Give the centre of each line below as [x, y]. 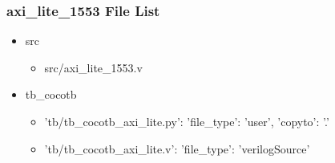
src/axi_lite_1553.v [93, 67]
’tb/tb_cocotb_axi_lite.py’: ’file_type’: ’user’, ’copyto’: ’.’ [187, 121]
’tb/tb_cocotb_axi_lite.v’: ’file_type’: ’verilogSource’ [177, 148]
